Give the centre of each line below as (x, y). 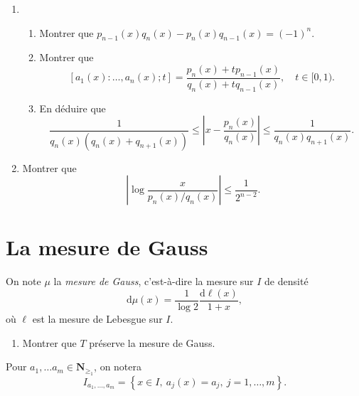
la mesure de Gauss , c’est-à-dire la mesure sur (154, 281)
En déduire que (73, 108)
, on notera (118, 366)
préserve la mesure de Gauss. (152, 342)
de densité (286, 281)
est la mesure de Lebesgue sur (97, 319)
